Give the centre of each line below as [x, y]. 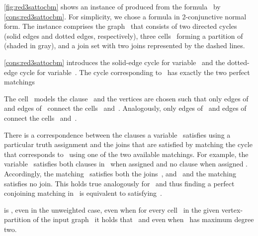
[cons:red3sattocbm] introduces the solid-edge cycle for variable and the [115, 62]
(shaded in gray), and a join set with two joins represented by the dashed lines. [125, 45]
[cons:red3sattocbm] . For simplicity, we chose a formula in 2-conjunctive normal [125, 16]
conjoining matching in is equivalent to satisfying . [83, 193]
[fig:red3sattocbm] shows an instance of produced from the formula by [112, 6]
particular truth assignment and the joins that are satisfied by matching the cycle [128, 144]
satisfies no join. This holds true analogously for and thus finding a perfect [119, 183]
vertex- [232, 209]
